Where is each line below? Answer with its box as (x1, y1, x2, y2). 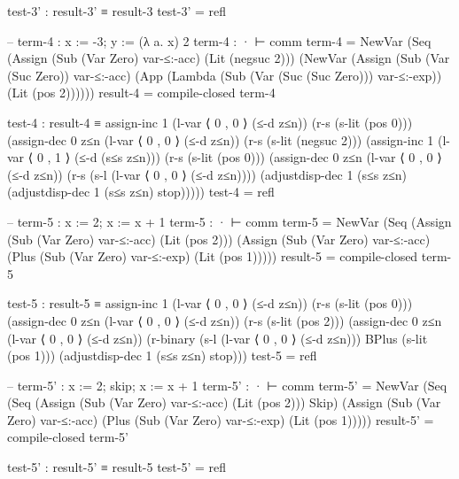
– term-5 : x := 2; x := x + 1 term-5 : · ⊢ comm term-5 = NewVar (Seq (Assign (7, 212, 452, 230)
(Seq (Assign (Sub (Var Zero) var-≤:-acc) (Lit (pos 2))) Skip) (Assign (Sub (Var (7, 393, 441, 412)
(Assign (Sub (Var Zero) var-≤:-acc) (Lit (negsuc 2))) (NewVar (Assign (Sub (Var (7, 49, 450, 67)
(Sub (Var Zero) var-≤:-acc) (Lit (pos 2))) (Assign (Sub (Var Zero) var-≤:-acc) (7, 229, 431, 248)
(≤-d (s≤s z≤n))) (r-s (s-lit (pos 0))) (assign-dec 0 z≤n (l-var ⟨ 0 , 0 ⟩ (74, 148, 442, 166)
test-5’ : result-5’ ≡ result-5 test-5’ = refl (7, 458, 227, 476)
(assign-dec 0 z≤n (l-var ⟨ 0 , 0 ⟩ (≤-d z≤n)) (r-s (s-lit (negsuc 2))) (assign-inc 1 (7, 130, 434, 149)
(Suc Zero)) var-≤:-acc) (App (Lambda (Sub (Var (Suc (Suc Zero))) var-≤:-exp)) (7, 66, 442, 84)
